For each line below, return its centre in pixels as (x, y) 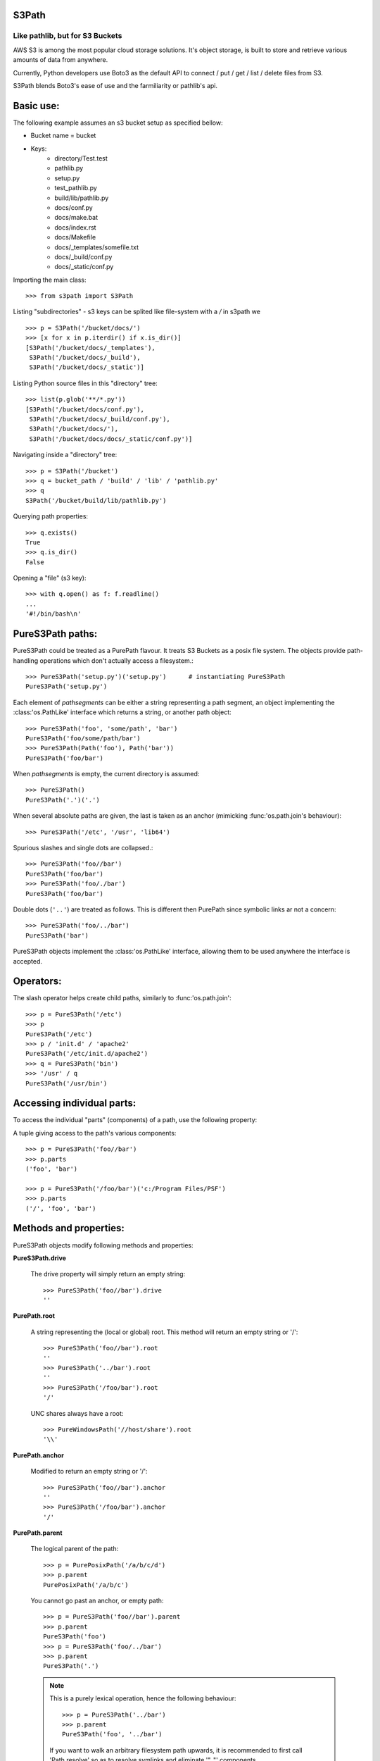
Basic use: (36, 106)
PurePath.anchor (39, 1455)
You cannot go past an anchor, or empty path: (97, 1601)
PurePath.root (34, 1316)
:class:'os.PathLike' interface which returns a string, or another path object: (122, 712)
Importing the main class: (50, 280)
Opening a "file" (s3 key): (50, 578)
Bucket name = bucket (63, 136)
